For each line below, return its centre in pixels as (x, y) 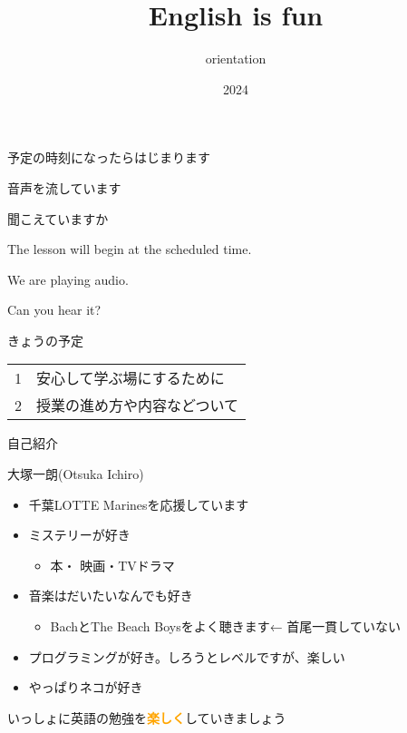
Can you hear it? (54, 310)
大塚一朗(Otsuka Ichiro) (76, 474)
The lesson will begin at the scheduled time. (130, 249)
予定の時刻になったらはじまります (109, 157)
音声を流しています (64, 187)
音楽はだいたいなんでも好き (111, 596)
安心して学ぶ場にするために (131, 378)
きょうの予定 (45, 340)
